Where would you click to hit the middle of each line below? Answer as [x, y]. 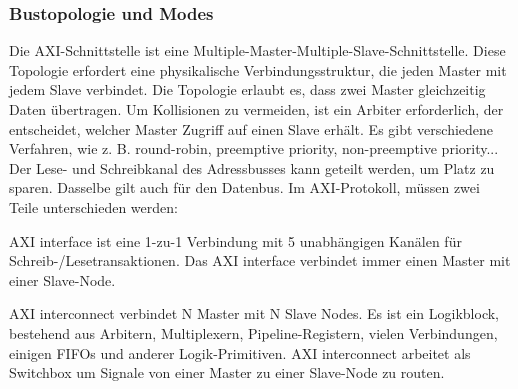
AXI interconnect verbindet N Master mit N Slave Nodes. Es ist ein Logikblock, [254, 313]
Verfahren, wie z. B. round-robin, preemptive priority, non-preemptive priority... [254, 148]
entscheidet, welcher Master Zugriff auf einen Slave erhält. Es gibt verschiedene [251, 128]
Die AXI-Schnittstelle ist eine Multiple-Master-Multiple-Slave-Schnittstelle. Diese [257, 50]
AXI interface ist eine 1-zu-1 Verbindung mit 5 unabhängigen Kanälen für [235, 240]
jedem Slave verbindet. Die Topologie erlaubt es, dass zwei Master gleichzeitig [247, 89]
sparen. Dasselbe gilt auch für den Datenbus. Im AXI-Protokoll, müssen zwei [244, 187]
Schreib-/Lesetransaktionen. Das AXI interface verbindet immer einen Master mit [260, 260]
